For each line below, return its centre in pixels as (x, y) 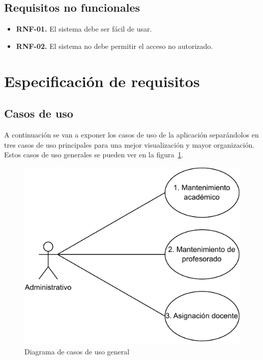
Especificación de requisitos (102, 81)
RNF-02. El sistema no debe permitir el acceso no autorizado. (114, 46)
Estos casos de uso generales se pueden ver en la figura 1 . (94, 155)
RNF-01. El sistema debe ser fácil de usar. (84, 29)
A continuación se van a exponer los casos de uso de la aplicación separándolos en (131, 134)
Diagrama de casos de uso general (77, 351)
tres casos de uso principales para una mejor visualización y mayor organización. (129, 144)
